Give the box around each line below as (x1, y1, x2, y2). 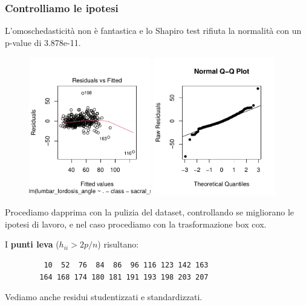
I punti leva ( (5, 238, 59, 251)
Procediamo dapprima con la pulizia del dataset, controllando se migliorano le (5, 206, 295, 218)
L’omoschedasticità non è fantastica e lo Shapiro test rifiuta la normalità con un (5, 24, 302, 37)
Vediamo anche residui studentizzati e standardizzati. (5, 290, 203, 303)
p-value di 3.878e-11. (5, 36, 81, 48)
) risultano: (97, 238, 139, 251)
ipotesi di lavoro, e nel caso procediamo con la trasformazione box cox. (5, 217, 267, 230)
